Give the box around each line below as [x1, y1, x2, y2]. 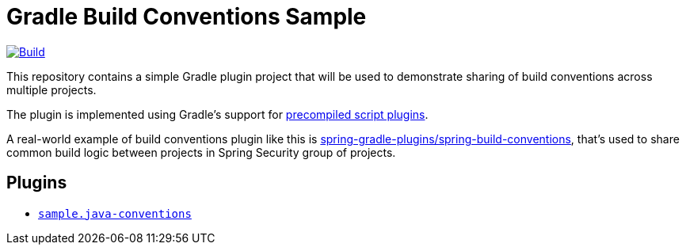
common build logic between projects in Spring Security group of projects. [6, 145, 396, 159]
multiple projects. [6, 82, 97, 97]
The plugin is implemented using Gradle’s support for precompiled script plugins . [6, 107, 429, 121]
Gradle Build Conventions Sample [6, 3, 367, 30]
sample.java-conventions [38, 207, 192, 220]
